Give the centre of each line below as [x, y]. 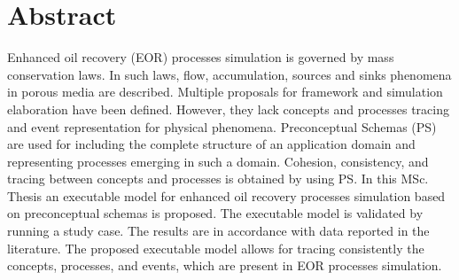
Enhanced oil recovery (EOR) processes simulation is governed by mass [201, 57]
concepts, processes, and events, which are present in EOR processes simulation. [225, 265]
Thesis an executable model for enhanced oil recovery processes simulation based [226, 195]
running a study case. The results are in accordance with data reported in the [218, 231]
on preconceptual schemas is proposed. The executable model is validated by [215, 213]
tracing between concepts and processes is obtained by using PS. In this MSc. [218, 179]
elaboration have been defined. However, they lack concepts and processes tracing [228, 109]
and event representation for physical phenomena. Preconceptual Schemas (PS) [222, 126]
